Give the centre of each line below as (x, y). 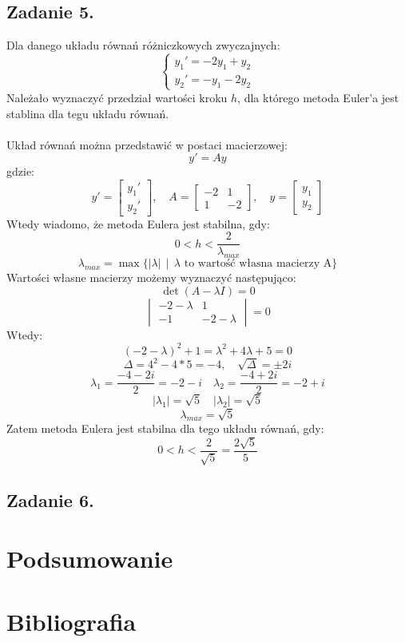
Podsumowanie (90, 559)
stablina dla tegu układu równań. (88, 113)
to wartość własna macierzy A (258, 264)
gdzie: (20, 171)
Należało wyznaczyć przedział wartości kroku (117, 97)
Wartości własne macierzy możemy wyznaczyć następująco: (151, 277)
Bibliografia (71, 621)
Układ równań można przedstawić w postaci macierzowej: (147, 144)
